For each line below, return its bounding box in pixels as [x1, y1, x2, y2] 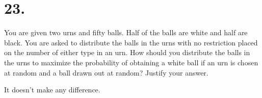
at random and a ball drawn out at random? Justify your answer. [4, 67, 208, 78]
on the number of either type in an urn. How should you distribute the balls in [4, 47, 250, 58]
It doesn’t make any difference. [4, 84, 100, 95]
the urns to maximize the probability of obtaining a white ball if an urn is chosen [4, 57, 258, 67]
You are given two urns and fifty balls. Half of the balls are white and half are [4, 27, 248, 38]
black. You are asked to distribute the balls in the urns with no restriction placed [4, 37, 258, 47]
